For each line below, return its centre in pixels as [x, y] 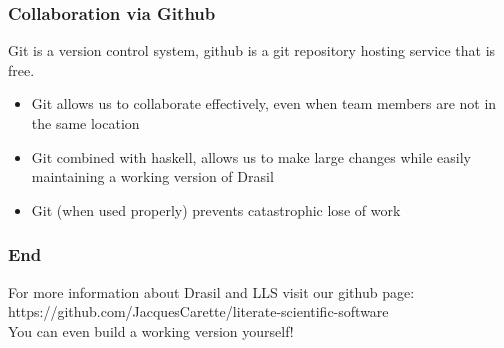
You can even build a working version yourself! [151, 330]
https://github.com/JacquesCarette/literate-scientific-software [198, 311]
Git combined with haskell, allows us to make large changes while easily [251, 156]
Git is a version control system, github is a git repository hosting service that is [252, 50]
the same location [85, 123]
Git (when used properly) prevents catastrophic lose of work [216, 209]
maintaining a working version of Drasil [152, 176]
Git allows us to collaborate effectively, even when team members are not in [264, 103]
